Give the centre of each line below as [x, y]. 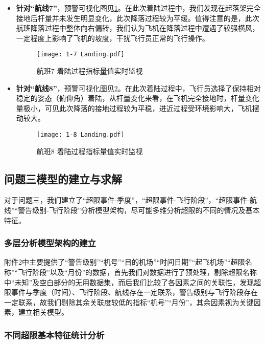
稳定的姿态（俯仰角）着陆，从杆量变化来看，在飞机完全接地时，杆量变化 [138, 98]
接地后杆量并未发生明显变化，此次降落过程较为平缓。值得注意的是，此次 [138, 18]
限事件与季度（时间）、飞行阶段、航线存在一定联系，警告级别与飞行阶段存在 [131, 292]
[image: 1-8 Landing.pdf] [80, 135]
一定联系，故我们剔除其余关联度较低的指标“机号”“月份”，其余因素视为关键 [129, 302]
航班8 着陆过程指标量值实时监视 [90, 151]
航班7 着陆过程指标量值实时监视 [90, 71]
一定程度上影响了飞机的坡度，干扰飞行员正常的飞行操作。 [113, 38]
